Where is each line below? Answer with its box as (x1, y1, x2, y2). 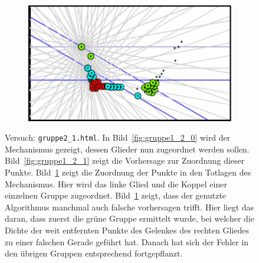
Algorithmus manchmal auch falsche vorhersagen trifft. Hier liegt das (5, 200, 254, 213)
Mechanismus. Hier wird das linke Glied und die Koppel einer (5, 177, 227, 190)
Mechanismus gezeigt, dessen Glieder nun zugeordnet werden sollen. (5, 142, 250, 155)
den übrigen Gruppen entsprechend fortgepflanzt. (5, 247, 183, 259)
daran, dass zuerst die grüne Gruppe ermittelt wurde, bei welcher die (5, 212, 254, 225)
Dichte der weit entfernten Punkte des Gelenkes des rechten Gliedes (5, 223, 249, 236)
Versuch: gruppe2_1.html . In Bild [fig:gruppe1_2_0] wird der (5, 131, 231, 144)
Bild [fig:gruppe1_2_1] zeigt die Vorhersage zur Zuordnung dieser (5, 154, 245, 167)
